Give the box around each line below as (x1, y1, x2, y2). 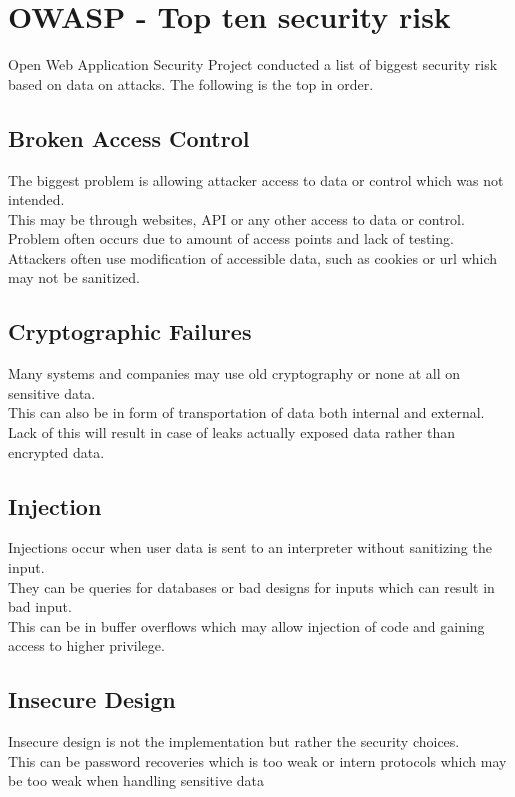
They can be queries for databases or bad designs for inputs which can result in (8, 576, 495, 597)
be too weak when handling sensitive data (8, 770, 265, 791)
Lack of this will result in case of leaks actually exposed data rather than (8, 422, 456, 443)
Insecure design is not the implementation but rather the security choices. (8, 731, 460, 752)
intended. (8, 189, 65, 210)
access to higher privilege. (8, 635, 165, 656)
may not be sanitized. (8, 267, 140, 288)
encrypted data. (8, 441, 105, 462)
